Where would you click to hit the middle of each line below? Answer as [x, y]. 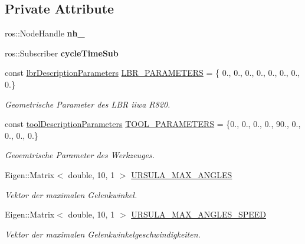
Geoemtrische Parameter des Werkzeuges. [80, 155]
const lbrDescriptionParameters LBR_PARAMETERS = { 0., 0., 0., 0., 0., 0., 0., [152, 73]
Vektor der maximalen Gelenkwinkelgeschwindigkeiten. [103, 234]
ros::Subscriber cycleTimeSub [62, 53]
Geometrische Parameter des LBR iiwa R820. [88, 104]
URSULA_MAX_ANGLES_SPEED [199, 214]
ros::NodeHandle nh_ [45, 33]
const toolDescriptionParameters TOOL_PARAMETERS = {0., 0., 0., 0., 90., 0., [153, 124]
